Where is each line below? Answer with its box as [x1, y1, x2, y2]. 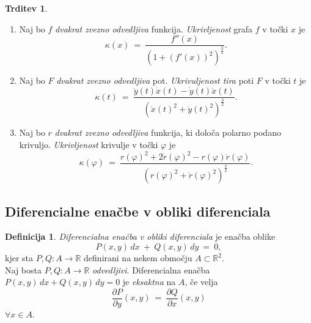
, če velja [185, 275, 218, 288]
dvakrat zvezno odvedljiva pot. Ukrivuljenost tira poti [56, 74, 254, 87]
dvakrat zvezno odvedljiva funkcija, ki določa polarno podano [54, 126, 281, 139]
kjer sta [5, 251, 34, 264]
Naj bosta [5, 263, 42, 276]
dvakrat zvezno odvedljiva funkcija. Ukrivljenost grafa [55, 22, 253, 35]
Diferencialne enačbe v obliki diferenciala [5, 201, 271, 220]
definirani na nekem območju [84, 251, 192, 264]
